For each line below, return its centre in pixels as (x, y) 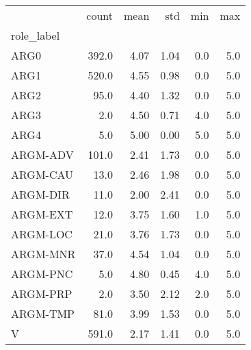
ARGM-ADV (42, 154)
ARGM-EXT (42, 214)
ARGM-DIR (40, 194)
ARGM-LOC (42, 234)
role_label (36, 35)
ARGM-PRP (42, 293)
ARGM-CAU (42, 174)
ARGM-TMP (43, 313)
